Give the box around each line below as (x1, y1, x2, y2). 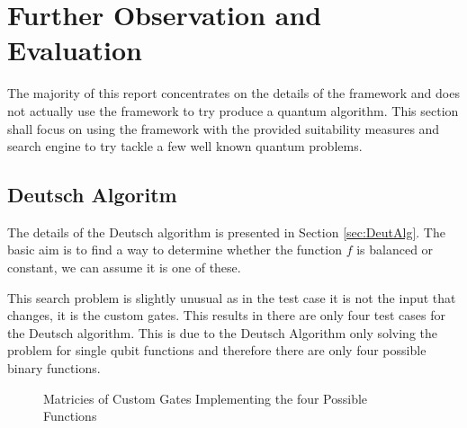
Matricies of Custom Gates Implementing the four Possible (43, 388, 368, 407)
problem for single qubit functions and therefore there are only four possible (7, 341, 427, 360)
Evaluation (7, 31, 142, 68)
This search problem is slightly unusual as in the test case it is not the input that (7, 288, 456, 307)
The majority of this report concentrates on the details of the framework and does (7, 84, 460, 103)
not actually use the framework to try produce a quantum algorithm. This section (7, 101, 459, 120)
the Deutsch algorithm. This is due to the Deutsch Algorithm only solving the (7, 323, 438, 342)
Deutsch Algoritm (7, 181, 177, 209)
